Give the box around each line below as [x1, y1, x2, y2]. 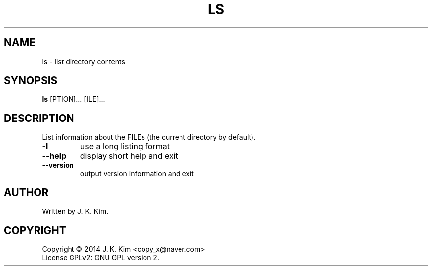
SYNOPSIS [4, 74, 58, 87]
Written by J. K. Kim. [42, 207, 108, 216]
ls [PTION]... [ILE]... [42, 95, 105, 104]
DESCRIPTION [4, 112, 74, 124]
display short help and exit [80, 151, 178, 161]
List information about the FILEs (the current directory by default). [42, 133, 256, 142]
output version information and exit [80, 169, 194, 178]
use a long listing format [80, 141, 170, 151]
